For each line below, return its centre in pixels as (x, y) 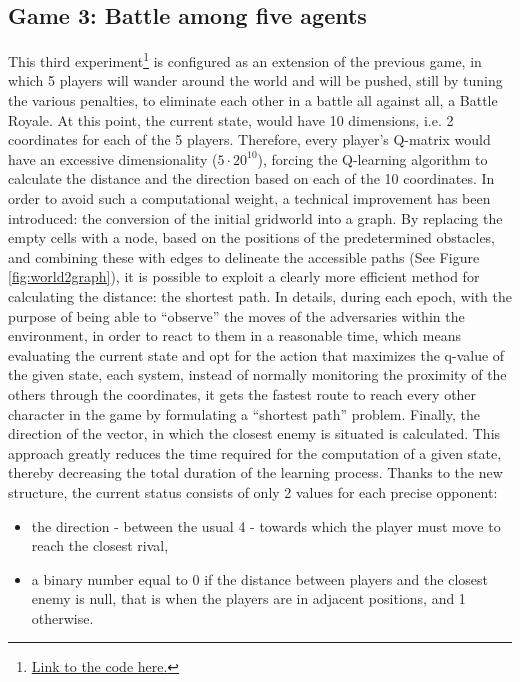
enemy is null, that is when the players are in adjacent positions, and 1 (248, 598)
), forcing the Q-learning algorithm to (372, 158)
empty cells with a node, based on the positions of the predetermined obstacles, (252, 237)
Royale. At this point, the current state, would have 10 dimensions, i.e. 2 (231, 119)
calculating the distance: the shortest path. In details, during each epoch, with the (260, 295)
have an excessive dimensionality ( (113, 158)
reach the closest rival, (100, 545)
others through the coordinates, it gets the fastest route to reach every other (242, 393)
